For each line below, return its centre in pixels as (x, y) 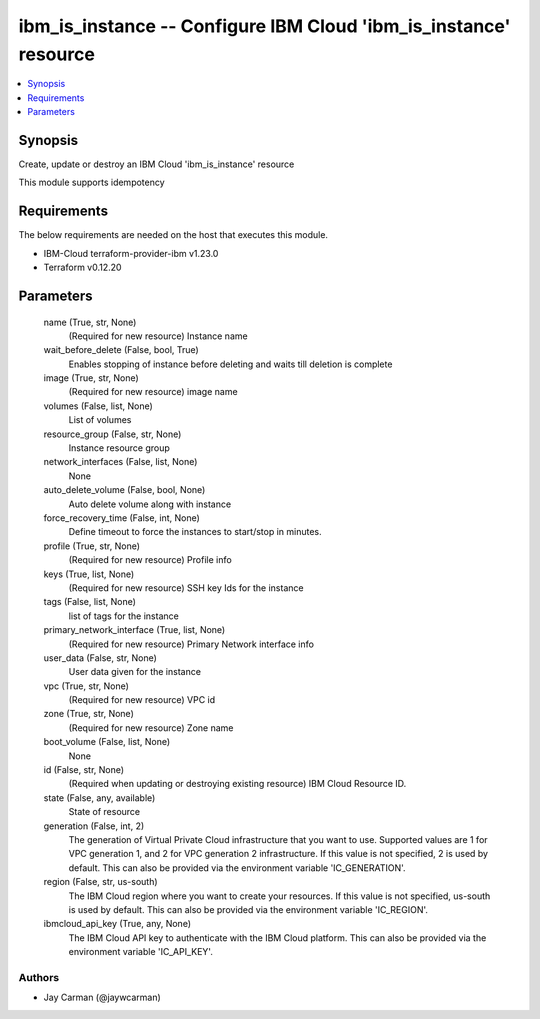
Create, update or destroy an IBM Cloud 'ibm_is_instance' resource (156, 164)
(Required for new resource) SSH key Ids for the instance (186, 587)
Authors (39, 977)
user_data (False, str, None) (100, 657)
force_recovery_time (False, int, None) (121, 517)
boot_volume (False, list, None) (107, 742)
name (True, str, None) (90, 322)
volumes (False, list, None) (98, 406)
